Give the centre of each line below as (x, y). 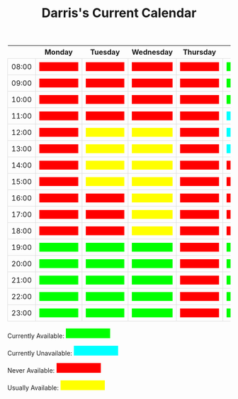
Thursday (200, 53)
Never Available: (31, 371)
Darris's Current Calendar (119, 13)
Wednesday (152, 53)
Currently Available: (36, 336)
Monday (58, 53)
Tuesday (105, 53)
